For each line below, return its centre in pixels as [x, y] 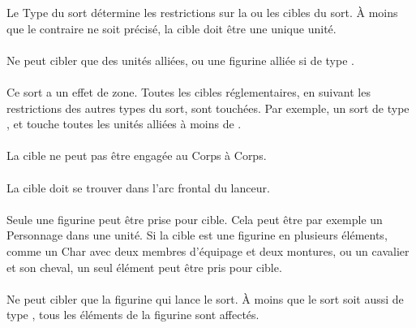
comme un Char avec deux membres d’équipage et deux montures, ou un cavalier [208, 250]
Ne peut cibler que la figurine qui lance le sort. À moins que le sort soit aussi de [205, 298]
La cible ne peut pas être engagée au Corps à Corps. [137, 155]
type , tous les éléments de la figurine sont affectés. [133, 315]
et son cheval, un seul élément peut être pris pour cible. [144, 267]
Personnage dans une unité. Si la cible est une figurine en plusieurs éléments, [197, 235]
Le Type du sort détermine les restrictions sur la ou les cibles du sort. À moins [202, 12]
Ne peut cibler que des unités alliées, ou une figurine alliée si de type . [180, 60]
